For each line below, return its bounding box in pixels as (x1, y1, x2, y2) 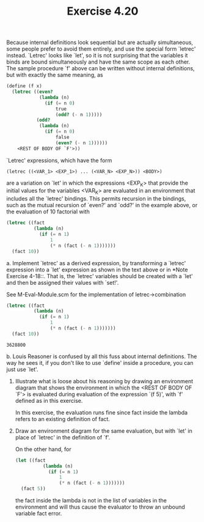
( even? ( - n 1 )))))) (55, 139, 108, 146)
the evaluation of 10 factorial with (6, 208, 90, 215)
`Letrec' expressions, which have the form (6, 156, 112, 164)
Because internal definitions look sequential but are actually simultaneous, (6, 39, 194, 46)
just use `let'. (6, 366, 38, 373)
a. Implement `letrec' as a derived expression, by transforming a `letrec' (6, 259, 186, 267)
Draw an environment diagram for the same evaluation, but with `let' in (15, 427, 192, 435)
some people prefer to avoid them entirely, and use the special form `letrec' (6, 45, 196, 53)
